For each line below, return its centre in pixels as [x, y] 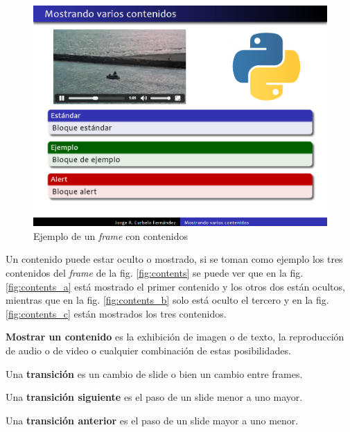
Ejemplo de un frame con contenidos [111, 235]
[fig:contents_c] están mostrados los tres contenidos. [116, 313]
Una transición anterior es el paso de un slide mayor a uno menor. [152, 420]
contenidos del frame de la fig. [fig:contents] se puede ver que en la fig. [155, 273]
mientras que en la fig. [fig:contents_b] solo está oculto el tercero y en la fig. [167, 300]
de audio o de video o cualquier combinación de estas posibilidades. [148, 351]
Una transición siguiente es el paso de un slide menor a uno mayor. [154, 397]
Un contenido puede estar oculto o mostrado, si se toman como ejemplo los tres [174, 259]
